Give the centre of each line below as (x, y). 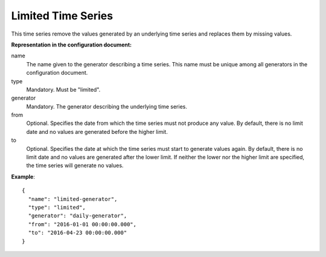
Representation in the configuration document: (72, 45)
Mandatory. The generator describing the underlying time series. (107, 106)
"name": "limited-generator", (73, 199)
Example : (23, 176)
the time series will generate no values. (75, 165)
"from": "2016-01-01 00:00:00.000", (82, 224)
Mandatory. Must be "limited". (63, 89)
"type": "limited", (57, 207)
